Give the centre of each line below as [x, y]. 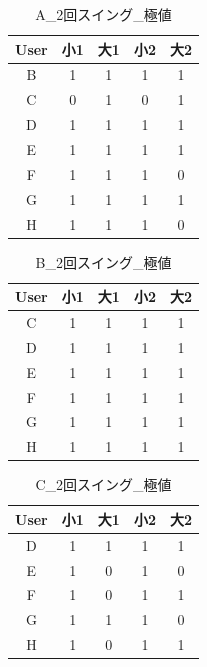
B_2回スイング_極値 [103, 261]
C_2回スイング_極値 [103, 484]
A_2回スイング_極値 [103, 14]
